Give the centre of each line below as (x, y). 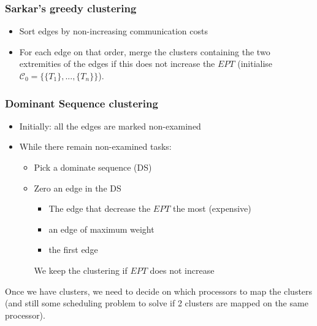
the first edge (73, 250)
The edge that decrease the (100, 208)
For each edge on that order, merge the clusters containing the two (145, 51)
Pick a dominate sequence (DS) (93, 167)
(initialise (255, 64)
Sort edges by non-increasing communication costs (113, 31)
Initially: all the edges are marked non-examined (110, 126)
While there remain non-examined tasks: (95, 146)
